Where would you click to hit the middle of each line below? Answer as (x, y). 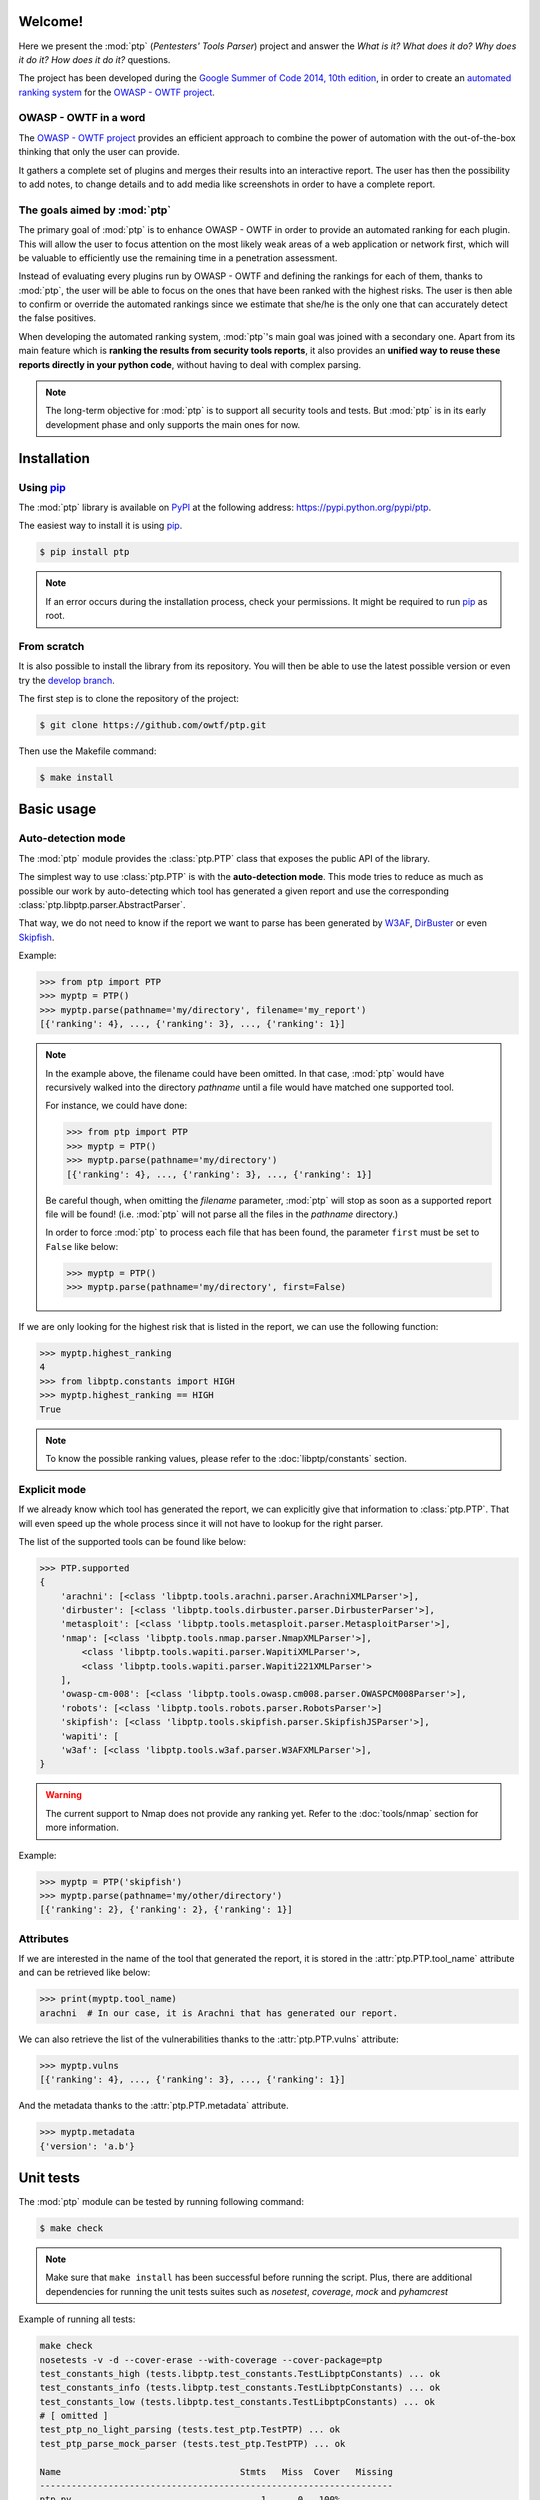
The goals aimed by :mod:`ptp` (95, 210)
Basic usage (57, 809)
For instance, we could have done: (116, 1106)
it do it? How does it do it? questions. (94, 59)
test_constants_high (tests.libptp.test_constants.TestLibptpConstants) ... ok (240, 2373)
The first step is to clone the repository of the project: (128, 699)
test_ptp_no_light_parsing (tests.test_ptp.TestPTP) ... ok (190, 2429)
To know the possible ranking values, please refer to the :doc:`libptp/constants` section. (226, 1458)
